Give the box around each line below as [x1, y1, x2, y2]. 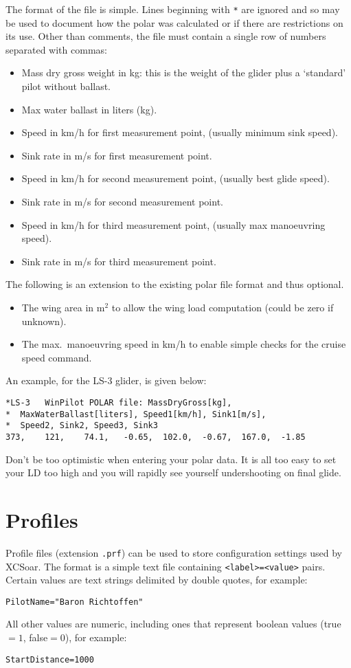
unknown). [21, 313, 67, 328]
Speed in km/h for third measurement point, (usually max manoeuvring [21, 217, 326, 232]
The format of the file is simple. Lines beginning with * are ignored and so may [5, 2, 340, 16]
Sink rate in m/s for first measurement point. [21, 148, 212, 162]
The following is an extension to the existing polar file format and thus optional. [5, 277, 344, 291]
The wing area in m [21, 300, 105, 314]
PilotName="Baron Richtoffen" [5, 597, 144, 607]
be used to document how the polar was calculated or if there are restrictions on [5, 15, 343, 30]
